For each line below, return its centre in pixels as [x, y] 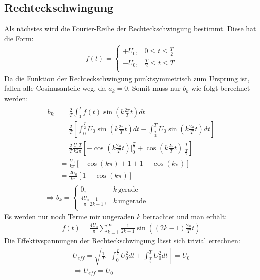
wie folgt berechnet [221, 88]
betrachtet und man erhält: [185, 217]
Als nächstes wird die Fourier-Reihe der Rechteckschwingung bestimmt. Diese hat [130, 29]
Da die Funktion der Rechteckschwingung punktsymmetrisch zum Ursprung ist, [127, 78]
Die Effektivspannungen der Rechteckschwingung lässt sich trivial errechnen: [122, 240]
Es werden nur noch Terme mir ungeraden [69, 217]
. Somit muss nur [154, 88]
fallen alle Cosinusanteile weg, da [55, 88]
